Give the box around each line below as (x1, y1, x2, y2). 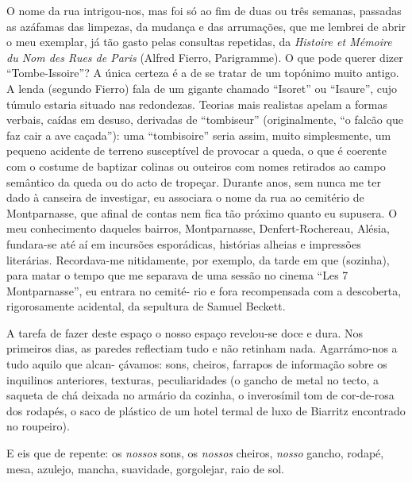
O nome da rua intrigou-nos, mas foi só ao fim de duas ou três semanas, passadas (6, 2, 402, 18)
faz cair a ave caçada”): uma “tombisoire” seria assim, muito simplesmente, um (6, 126, 391, 143)
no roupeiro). (6, 418, 70, 434)
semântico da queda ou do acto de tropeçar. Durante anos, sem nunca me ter (6, 173, 381, 190)
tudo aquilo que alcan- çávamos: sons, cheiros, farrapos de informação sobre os (6, 356, 387, 372)
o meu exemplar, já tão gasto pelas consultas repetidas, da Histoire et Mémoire (6, 33, 392, 50)
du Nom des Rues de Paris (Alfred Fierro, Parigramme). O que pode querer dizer (6, 48, 403, 65)
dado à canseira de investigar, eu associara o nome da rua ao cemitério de (6, 189, 364, 206)
